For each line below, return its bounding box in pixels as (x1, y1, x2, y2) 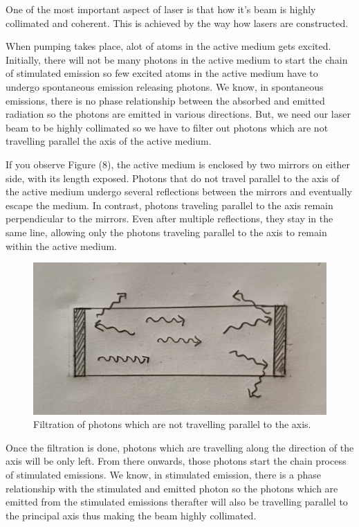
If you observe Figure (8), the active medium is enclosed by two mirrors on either (6, 157, 351, 171)
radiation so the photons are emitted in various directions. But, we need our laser (6, 107, 351, 121)
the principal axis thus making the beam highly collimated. (6, 508, 257, 522)
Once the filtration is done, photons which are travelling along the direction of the (6, 440, 354, 454)
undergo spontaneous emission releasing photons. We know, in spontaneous (6, 79, 324, 93)
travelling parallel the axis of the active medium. (6, 134, 212, 148)
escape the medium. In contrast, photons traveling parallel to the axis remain (6, 197, 333, 212)
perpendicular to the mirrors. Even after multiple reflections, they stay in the (6, 211, 333, 226)
